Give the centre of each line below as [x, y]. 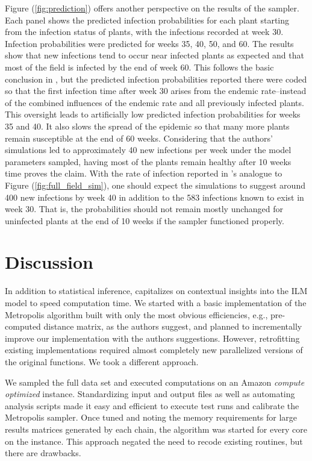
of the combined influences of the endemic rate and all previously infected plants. [154, 102]
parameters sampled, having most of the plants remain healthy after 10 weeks [148, 161]
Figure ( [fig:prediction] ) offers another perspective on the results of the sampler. [152, 8]
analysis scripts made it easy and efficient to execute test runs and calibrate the [152, 405]
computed [23, 326]
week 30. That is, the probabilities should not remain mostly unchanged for [144, 209]
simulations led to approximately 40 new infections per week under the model [148, 150]
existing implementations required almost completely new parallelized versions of [154, 350]
